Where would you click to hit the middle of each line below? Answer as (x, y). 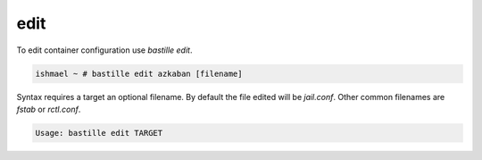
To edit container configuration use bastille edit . (104, 50)
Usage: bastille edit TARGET (99, 133)
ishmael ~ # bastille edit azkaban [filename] (139, 73)
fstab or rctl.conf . (49, 109)
